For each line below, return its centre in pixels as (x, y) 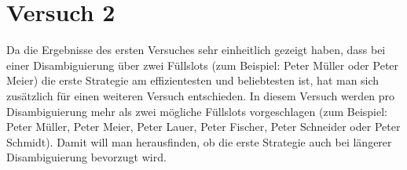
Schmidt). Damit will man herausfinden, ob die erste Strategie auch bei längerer (199, 141)
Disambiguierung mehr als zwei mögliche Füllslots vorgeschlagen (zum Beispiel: (197, 111)
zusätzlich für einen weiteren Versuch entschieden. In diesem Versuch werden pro (201, 95)
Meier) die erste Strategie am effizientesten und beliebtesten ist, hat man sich (193, 80)
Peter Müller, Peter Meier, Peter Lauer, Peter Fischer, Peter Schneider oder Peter (203, 127)
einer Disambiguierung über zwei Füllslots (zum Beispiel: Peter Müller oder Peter (203, 65)
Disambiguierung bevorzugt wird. (86, 157)
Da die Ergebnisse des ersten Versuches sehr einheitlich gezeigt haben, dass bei (196, 50)
